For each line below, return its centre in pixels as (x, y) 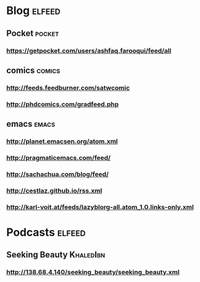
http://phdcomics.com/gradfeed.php (62, 104)
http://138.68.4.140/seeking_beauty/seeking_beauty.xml (93, 272)
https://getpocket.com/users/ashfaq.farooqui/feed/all (89, 51)
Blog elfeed (34, 11)
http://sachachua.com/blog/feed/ (58, 174)
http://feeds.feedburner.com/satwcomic (68, 87)
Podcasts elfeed (46, 232)
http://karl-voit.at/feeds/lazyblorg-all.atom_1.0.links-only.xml (100, 207)
